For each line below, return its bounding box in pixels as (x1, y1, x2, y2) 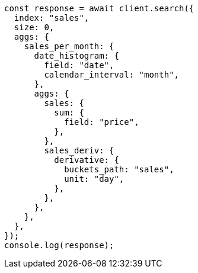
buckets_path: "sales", (64, 165, 174, 174)
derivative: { (54, 155, 119, 165)
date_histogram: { (34, 51, 119, 60)
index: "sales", (14, 13, 90, 23)
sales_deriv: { (44, 146, 114, 155)
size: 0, (14, 23, 55, 32)
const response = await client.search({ (4, 4, 194, 13)
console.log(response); (4, 240, 114, 250)
